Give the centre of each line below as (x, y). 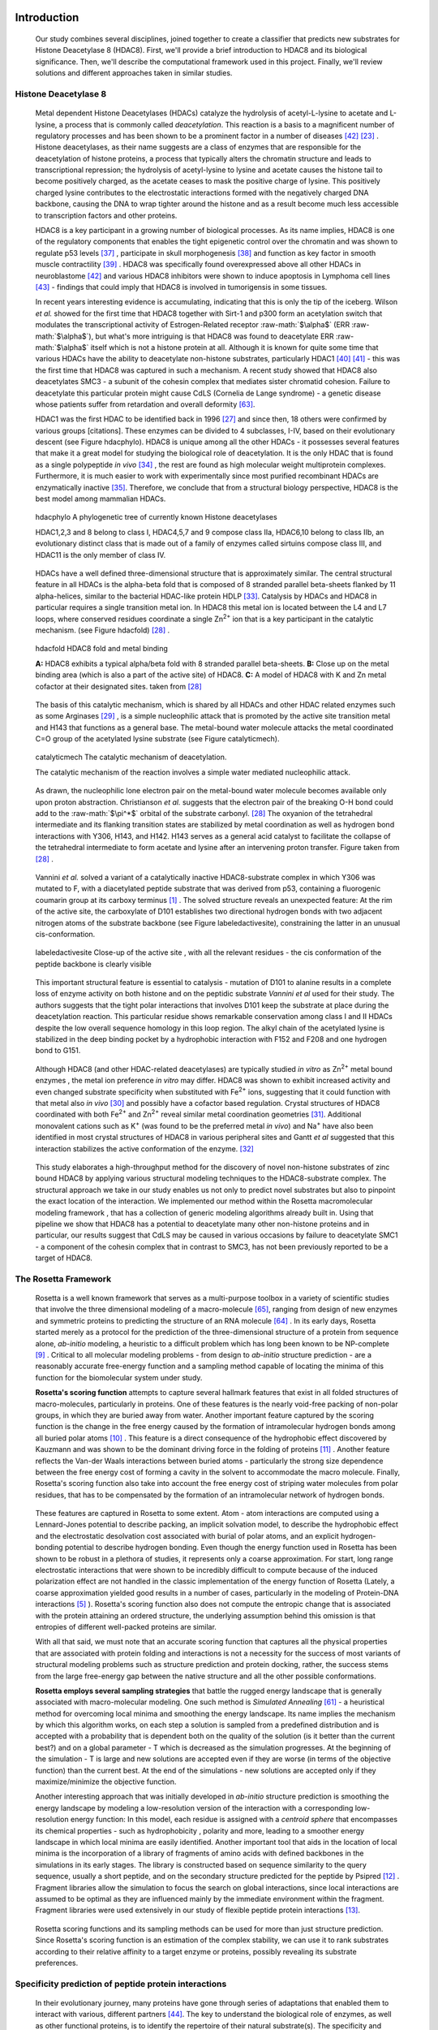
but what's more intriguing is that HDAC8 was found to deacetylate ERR (215, 336)
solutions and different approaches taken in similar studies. (134, 73)
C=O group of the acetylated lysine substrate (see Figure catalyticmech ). (157, 739)
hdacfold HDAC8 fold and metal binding (101, 649)
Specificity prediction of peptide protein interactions (121, 1984)
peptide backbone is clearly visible (93, 964)
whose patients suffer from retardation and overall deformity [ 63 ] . (145, 404)
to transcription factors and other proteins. (106, 215)
